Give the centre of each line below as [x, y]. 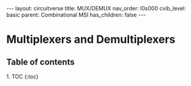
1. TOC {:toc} [22, 77]
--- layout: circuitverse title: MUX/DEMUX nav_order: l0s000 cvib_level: [96, 8]
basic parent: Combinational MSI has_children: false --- [76, 15]
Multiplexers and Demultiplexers [91, 39]
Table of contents [40, 62]
